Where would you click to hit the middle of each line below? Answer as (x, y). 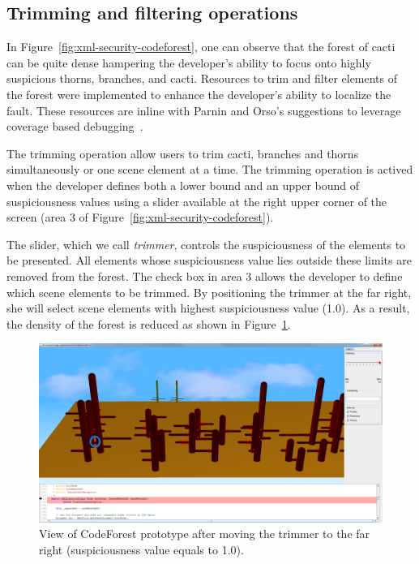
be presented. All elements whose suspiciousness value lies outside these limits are (209, 260)
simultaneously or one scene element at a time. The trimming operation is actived (210, 169)
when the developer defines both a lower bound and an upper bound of (183, 185)
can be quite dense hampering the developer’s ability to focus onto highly (189, 62)
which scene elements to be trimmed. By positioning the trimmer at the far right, (209, 292)
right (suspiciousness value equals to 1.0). (141, 549)
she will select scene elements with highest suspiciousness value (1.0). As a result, (208, 308)
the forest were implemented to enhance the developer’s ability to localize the (199, 94)
